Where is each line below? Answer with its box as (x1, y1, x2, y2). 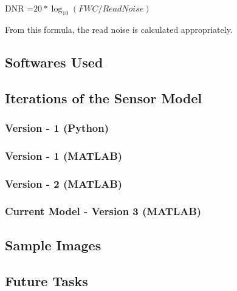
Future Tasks (5, 271, 88, 290)
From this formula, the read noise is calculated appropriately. (5, 22, 233, 35)
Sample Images (5, 235, 101, 254)
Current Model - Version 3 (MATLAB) (5, 204, 202, 219)
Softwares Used (5, 52, 103, 71)
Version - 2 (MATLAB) (5, 176, 123, 191)
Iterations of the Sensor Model (5, 88, 202, 107)
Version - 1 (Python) (5, 120, 109, 135)
